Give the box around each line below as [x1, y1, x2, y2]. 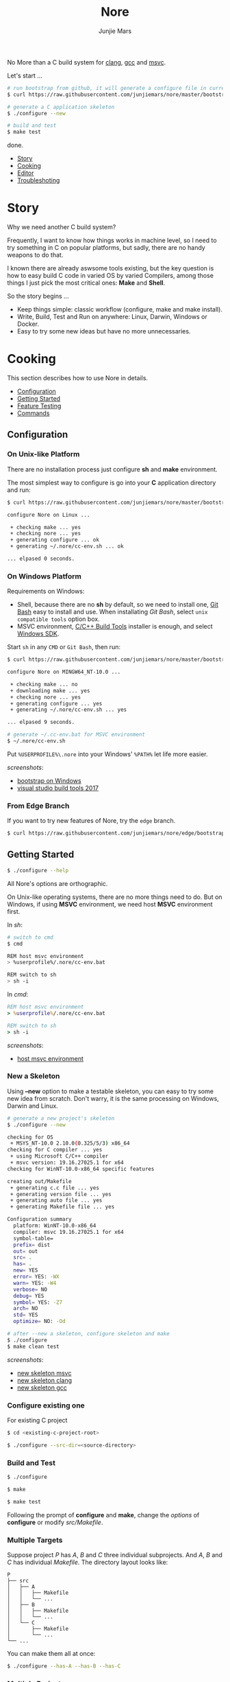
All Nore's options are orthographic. [7, 879, 108, 887]
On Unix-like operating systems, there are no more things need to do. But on [7, 893, 222, 901]
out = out [13, 1248, 38, 1254]
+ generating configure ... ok [10, 537, 99, 544]
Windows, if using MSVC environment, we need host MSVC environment [7, 900, 214, 908]
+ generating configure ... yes [10, 700, 103, 707]
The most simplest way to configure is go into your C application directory [7, 478, 216, 487]
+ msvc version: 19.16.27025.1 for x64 [10, 1159, 125, 1167]
